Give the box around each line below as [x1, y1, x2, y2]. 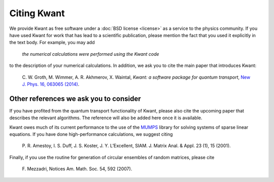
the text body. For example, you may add [9, 40, 95, 46]
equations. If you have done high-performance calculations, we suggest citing [9, 131, 173, 137]
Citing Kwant [9, 8, 65, 19]
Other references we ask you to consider [9, 94, 141, 103]
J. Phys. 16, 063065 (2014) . [22, 81, 80, 87]
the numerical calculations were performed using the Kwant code [22, 51, 159, 57]
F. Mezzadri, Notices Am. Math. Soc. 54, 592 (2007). [22, 166, 132, 172]
